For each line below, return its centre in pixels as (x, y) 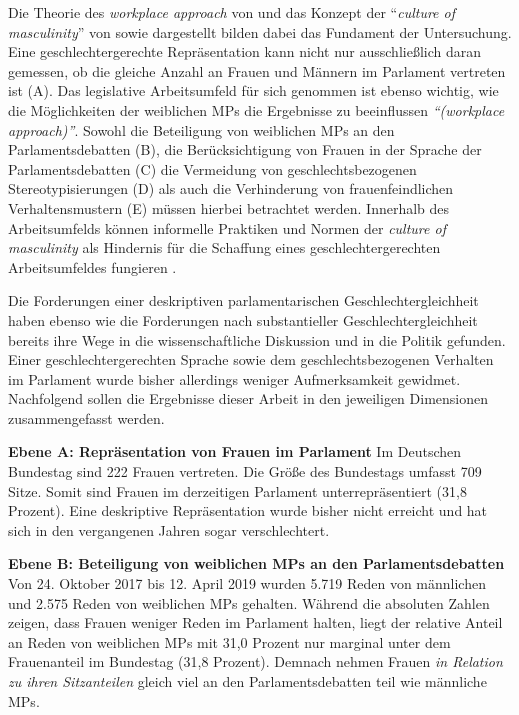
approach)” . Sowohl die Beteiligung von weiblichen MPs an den (201, 129)
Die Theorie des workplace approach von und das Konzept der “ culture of (231, 12)
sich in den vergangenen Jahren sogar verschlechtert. (169, 529)
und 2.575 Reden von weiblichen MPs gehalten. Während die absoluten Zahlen (249, 602)
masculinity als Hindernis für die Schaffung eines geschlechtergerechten (224, 247)
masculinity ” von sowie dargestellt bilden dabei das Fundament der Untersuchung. (260, 31)
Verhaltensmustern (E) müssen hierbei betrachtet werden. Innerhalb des (229, 207)
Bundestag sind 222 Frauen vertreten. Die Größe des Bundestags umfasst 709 (245, 471)
